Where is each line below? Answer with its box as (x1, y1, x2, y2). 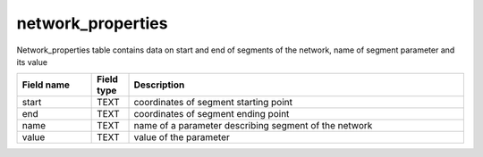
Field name (21, 78, 71, 91)
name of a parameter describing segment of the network (133, 120, 373, 132)
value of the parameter (133, 131, 230, 144)
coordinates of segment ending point (133, 108, 290, 120)
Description (133, 78, 185, 91)
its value (16, 56, 48, 67)
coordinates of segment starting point (133, 96, 292, 109)
